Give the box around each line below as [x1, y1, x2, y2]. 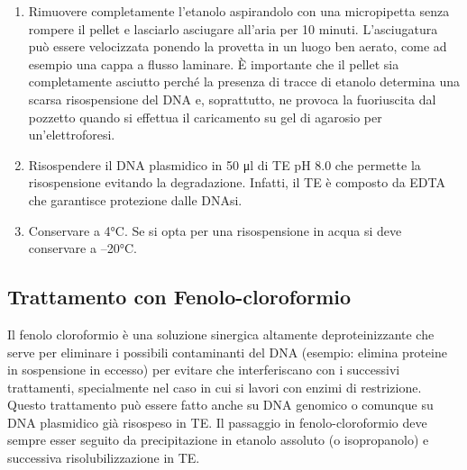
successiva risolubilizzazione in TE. [7, 448, 200, 467]
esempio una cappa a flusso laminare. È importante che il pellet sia [28, 54, 399, 73]
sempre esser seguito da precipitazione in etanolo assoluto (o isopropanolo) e [7, 430, 429, 449]
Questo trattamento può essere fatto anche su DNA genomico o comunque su [7, 395, 434, 414]
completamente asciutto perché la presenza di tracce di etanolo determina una [28, 72, 461, 91]
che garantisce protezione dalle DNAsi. [28, 190, 243, 209]
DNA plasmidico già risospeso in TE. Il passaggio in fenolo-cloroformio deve [7, 412, 427, 431]
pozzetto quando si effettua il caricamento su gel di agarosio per [28, 107, 382, 126]
